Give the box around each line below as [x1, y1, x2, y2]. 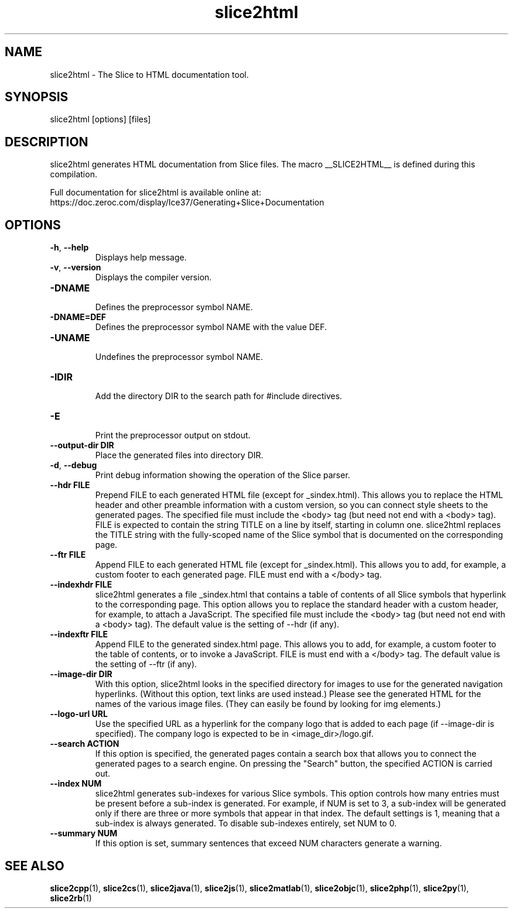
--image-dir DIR [50, 669, 112, 679]
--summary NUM [50, 828, 118, 839]
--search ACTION [50, 739, 119, 749]
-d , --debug [50, 460, 97, 471]
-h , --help [50, 242, 89, 253]
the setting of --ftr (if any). [95, 659, 197, 670]
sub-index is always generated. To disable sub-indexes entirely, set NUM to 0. [95, 818, 397, 829]
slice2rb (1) [50, 893, 92, 903]
